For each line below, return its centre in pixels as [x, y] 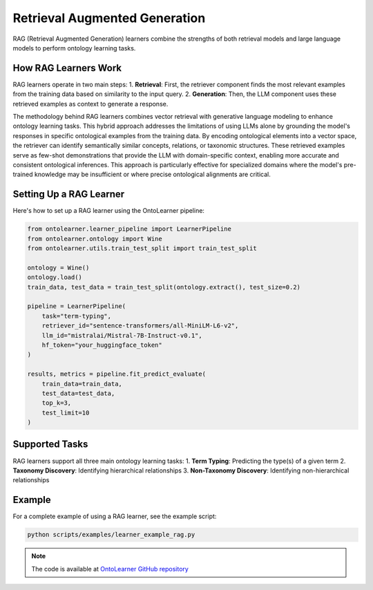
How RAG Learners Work [67, 68]
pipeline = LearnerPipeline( [77, 306]
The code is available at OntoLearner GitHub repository [110, 569]
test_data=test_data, [78, 393]
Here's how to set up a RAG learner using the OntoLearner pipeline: [109, 211]
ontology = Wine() [58, 267]
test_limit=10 [66, 412]
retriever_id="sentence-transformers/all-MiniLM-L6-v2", [140, 326]
